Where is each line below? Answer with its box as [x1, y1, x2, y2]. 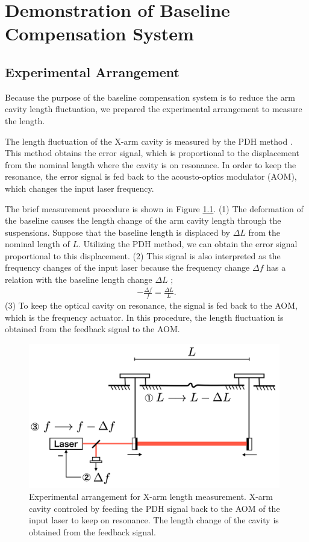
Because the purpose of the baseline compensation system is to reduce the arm [5, 90, 295, 103]
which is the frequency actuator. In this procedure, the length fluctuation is [5, 310, 284, 323]
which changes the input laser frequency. [5, 181, 154, 194]
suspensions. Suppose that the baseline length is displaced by [5, 225, 230, 238]
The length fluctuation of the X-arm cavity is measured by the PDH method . [5, 134, 293, 147]
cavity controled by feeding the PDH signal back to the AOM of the [29, 502, 280, 514]
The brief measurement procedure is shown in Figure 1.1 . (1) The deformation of [5, 202, 304, 215]
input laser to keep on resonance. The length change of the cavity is [29, 514, 279, 526]
